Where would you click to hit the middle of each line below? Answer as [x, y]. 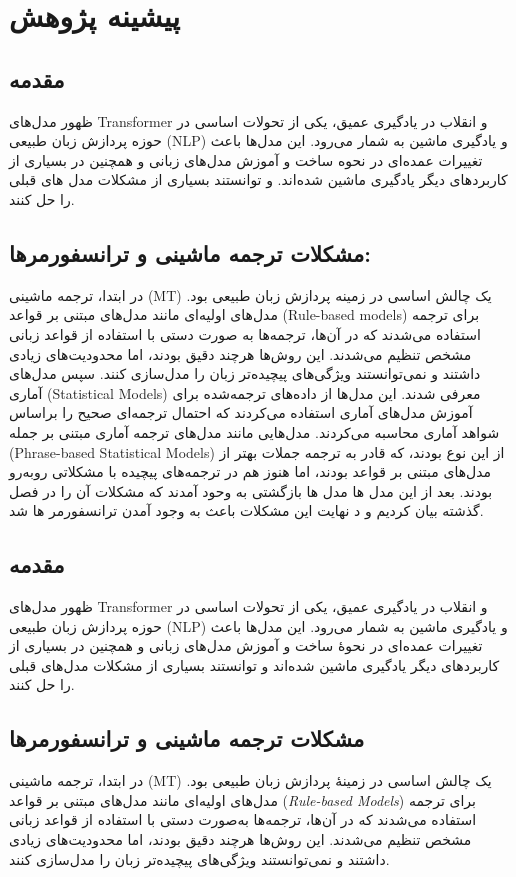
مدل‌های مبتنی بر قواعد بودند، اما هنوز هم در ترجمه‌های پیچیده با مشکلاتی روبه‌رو [250, 471]
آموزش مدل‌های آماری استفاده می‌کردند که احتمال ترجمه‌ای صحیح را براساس [241, 412]
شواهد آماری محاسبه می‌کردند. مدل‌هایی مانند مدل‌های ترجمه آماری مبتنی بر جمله [254, 431]
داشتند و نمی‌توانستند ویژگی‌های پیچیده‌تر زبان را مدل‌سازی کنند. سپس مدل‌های [245, 373]
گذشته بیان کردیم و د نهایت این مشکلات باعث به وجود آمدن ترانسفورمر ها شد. [246, 510]
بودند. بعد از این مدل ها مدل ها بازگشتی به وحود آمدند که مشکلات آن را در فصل [251, 490]
